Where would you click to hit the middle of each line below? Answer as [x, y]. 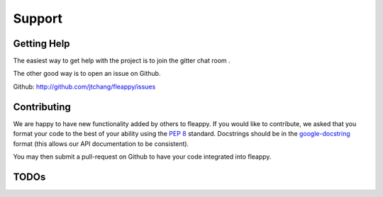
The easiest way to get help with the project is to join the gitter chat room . [122, 61]
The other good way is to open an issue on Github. [87, 74]
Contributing [42, 107]
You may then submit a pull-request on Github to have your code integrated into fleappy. [142, 157]
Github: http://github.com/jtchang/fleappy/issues [84, 86]
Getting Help [41, 44]
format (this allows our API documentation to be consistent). [101, 143]
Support [38, 18]
